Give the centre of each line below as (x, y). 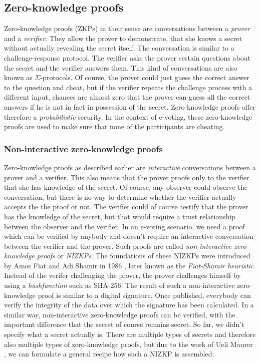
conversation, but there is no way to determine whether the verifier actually (120, 197)
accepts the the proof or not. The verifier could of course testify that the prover (126, 207)
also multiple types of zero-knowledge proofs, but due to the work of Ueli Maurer (128, 344)
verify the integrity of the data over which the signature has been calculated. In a (129, 305)
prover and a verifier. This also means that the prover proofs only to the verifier (127, 177)
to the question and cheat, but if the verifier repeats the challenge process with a (128, 87)
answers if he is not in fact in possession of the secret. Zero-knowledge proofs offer (130, 106)
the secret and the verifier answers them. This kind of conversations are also (121, 67)
